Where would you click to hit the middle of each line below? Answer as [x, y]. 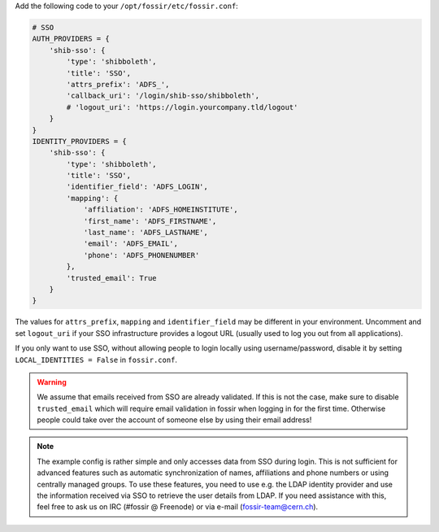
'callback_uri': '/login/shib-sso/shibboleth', [163, 96]
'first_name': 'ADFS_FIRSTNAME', [150, 221]
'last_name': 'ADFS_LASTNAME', [146, 233]
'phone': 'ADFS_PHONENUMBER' [141, 255]
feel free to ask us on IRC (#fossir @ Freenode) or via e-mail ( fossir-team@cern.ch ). [178, 507]
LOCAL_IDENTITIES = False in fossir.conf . [96, 360]
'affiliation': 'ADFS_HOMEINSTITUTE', [161, 210]
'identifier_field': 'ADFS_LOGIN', [137, 187]
